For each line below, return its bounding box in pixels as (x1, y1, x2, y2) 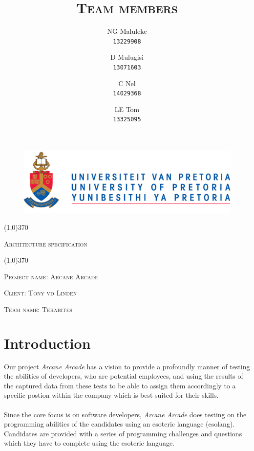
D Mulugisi (110, 52, 144, 62)
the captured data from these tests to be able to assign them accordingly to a (4, 380, 236, 390)
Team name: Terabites (4, 304, 72, 314)
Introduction (4, 333, 91, 353)
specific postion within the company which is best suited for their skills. (4, 390, 219, 400)
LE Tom (114, 104, 140, 114)
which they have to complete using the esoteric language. (4, 438, 174, 448)
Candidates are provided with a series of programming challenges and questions (4, 428, 242, 438)
